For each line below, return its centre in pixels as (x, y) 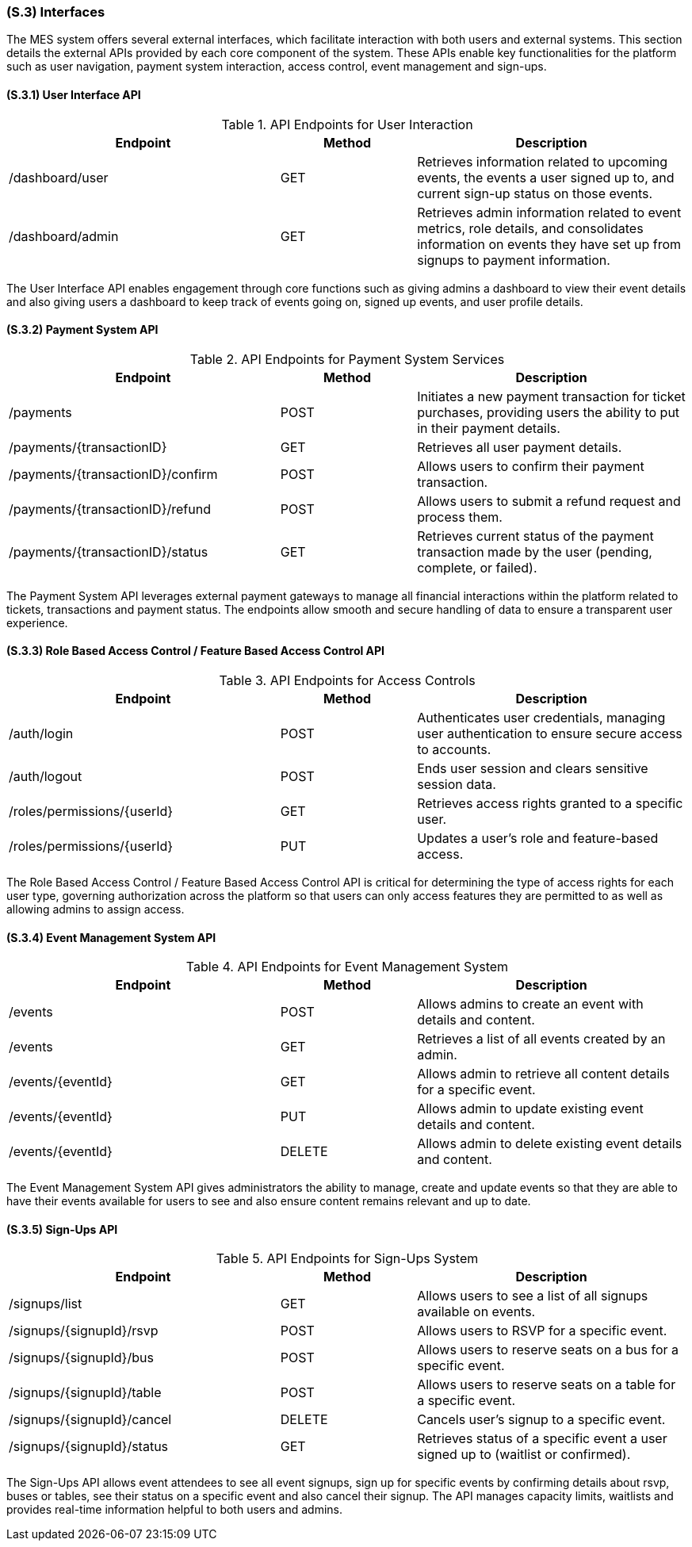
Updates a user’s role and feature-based (538, 839)
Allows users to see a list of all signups (533, 1296)
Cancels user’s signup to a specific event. (541, 1420)
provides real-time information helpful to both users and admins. (175, 1510)
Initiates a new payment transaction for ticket (551, 396)
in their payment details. (489, 428)
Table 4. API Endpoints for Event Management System (347, 967)
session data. (457, 785)
